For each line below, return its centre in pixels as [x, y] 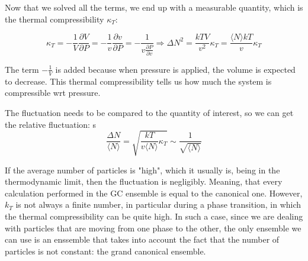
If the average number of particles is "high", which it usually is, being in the [142, 170]
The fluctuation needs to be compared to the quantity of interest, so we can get [149, 112]
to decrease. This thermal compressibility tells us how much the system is [138, 81]
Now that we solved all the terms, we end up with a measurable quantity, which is [154, 7]
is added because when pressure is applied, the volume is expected [175, 69]
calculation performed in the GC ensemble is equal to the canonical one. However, [154, 193]
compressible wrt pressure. [53, 93]
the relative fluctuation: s [51, 124]
